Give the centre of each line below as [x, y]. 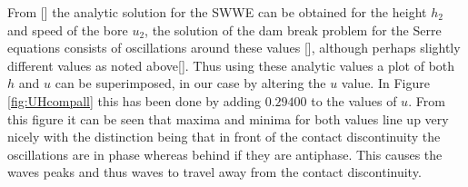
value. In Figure [385, 83]
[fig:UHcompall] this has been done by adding [134, 100]
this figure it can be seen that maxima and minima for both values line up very [228, 118]
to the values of [354, 100]
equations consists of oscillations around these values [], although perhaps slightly [234, 48]
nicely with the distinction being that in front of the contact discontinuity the [224, 137]
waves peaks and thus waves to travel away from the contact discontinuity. [214, 172]
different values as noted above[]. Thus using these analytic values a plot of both [231, 65]
